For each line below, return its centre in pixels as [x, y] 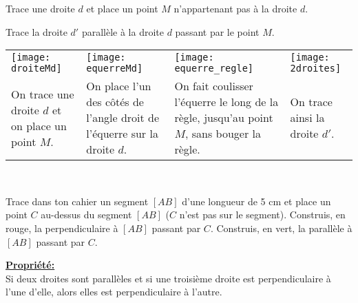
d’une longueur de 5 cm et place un [256, 201]
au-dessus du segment [86, 215]
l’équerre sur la [122, 134]
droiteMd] [36, 69]
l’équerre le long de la [227, 102]
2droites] [316, 69]
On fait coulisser [214, 86]
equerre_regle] [214, 69]
